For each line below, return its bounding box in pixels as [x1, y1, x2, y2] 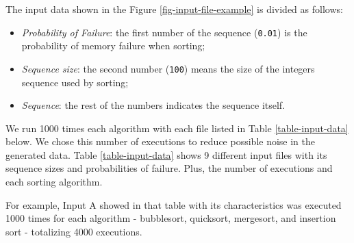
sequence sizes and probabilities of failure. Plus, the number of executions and [5, 161, 333, 175]
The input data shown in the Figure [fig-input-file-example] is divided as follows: [5, 2, 343, 16]
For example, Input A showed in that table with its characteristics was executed [5, 197, 342, 212]
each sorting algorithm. [5, 175, 103, 189]
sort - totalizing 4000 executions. [5, 224, 142, 238]
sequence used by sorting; [21, 75, 129, 89]
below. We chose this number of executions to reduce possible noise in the [5, 134, 316, 149]
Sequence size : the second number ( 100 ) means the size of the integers [21, 61, 315, 75]
